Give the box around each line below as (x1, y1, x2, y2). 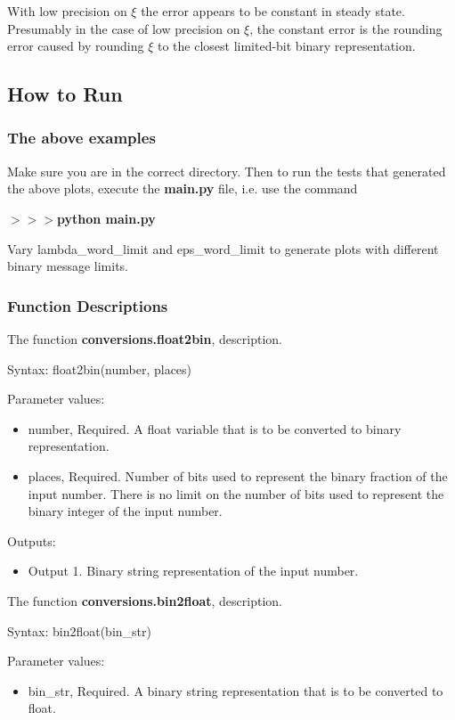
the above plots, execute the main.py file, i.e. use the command (7, 179, 358, 198)
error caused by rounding (7, 37, 144, 55)
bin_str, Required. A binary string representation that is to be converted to (28, 681, 443, 700)
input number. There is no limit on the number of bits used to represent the (28, 484, 444, 503)
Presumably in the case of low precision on (7, 19, 240, 37)
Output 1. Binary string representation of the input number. (28, 561, 359, 580)
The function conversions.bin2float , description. (7, 591, 282, 610)
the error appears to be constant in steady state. (141, 2, 405, 20)
